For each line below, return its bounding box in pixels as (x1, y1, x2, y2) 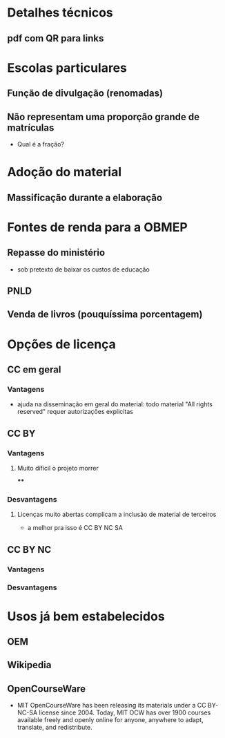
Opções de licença (7, 337, 116, 352)
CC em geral (7, 363, 61, 375)
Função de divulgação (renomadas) (7, 88, 164, 100)
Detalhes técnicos (7, 5, 114, 21)
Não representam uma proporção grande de (7, 111, 200, 122)
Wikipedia (7, 659, 52, 671)
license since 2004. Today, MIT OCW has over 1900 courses (39, 708, 211, 717)
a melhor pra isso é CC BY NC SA (27, 524, 123, 532)
